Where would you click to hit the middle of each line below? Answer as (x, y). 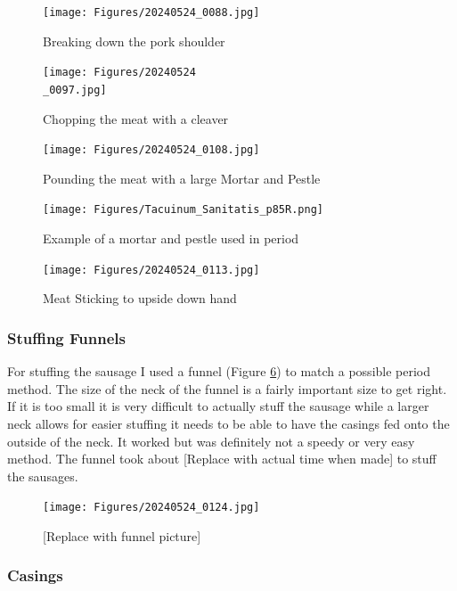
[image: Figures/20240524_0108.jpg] (151, 150)
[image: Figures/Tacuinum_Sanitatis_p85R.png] (183, 210)
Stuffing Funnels (66, 337)
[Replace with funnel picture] (122, 535)
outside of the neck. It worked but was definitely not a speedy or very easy (211, 441)
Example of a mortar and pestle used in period (171, 238)
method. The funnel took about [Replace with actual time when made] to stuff (222, 459)
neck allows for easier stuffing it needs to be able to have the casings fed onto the (228, 423)
